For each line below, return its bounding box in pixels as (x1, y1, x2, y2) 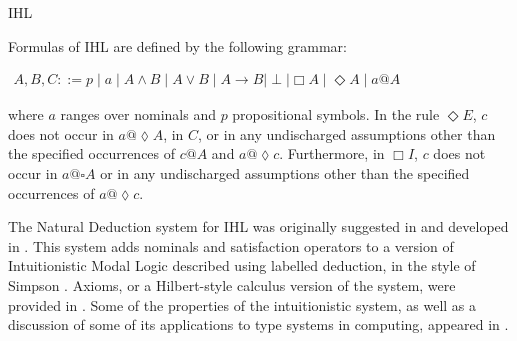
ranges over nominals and (60, 104, 216, 125)
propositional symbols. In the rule (232, 104, 440, 125)
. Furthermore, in (279, 143, 385, 164)
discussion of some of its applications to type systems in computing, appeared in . (8, 314, 509, 335)
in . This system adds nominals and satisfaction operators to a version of (8, 235, 454, 256)
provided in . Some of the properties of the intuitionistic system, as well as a (8, 294, 477, 315)
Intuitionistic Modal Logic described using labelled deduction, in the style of (8, 255, 476, 276)
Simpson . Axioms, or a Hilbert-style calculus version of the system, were (8, 274, 456, 295)
